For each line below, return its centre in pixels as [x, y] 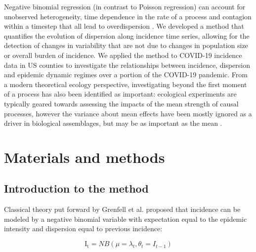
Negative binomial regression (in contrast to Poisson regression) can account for [125, 6]
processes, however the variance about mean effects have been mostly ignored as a [128, 113]
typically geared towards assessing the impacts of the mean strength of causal [121, 103]
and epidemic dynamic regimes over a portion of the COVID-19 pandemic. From [126, 75]
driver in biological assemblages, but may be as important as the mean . [113, 123]
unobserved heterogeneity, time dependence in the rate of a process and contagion [128, 16]
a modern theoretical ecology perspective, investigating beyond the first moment [126, 84]
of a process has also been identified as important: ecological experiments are [120, 94]
